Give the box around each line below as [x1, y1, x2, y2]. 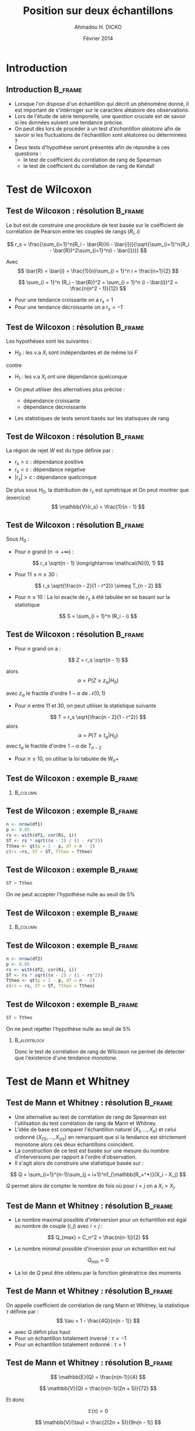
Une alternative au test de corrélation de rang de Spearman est [14, 1113, 167, 1120]
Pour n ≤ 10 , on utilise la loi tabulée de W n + [14, 755, 119, 763]
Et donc [6, 1396, 25, 1403]
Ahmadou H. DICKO [74, 23, 122, 30]
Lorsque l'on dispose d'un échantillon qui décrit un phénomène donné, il [14, 100, 189, 107]
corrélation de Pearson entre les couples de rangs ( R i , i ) [6, 228, 140, 236]
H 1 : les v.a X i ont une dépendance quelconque [14, 373, 127, 381]
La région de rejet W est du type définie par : [6, 447, 114, 454]
